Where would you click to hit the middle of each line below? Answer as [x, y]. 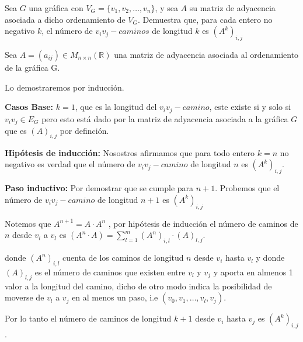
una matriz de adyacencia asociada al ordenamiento [206, 54]
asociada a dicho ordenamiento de [65, 19]
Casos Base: [29, 107]
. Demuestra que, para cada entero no [205, 19]
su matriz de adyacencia [232, 8]
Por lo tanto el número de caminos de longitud [88, 318]
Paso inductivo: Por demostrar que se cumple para [99, 188]
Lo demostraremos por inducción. [65, 87]
